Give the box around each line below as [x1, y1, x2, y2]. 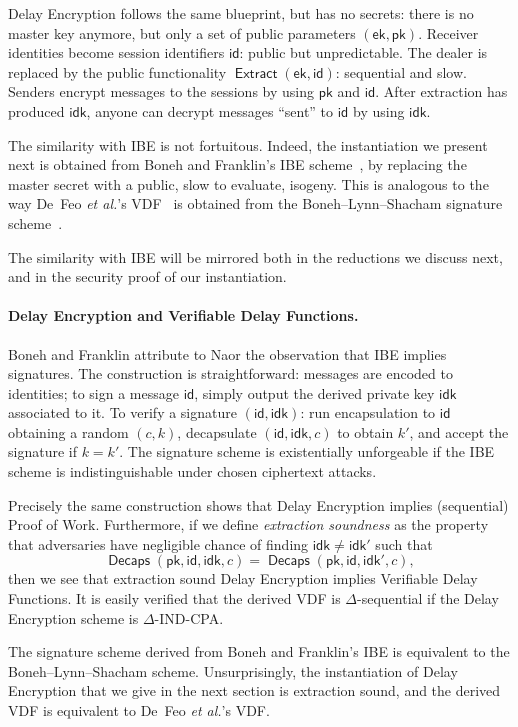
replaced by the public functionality [8, 61, 227, 82]
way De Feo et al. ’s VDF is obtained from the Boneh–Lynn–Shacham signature [8, 193, 503, 214]
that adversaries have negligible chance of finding [8, 533, 309, 554]
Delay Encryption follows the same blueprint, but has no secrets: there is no [8, 3, 474, 23]
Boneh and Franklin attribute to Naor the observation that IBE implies [8, 343, 447, 364]
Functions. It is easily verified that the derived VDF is [8, 588, 341, 609]
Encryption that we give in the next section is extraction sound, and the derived [8, 680, 501, 701]
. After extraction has [375, 81, 508, 102]
